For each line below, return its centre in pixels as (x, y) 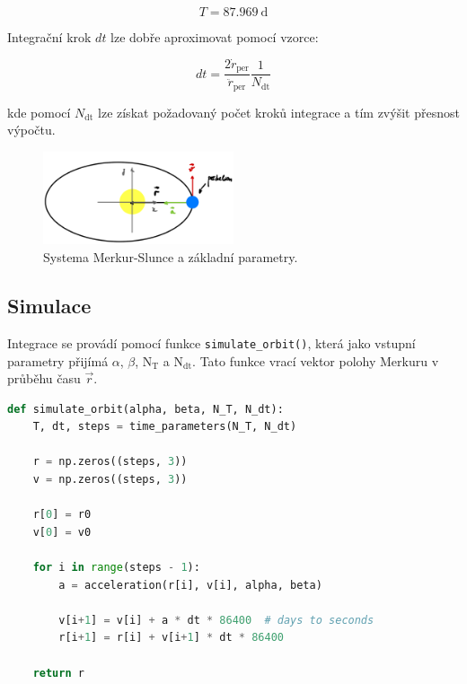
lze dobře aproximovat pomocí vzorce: (215, 37)
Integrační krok (49, 37)
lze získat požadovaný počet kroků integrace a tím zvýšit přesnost (279, 112)
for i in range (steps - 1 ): (116, 568)
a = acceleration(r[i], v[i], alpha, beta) (190, 585)
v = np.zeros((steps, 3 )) (110, 480)
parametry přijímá (58, 360)
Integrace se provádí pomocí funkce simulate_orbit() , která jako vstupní (211, 342)
